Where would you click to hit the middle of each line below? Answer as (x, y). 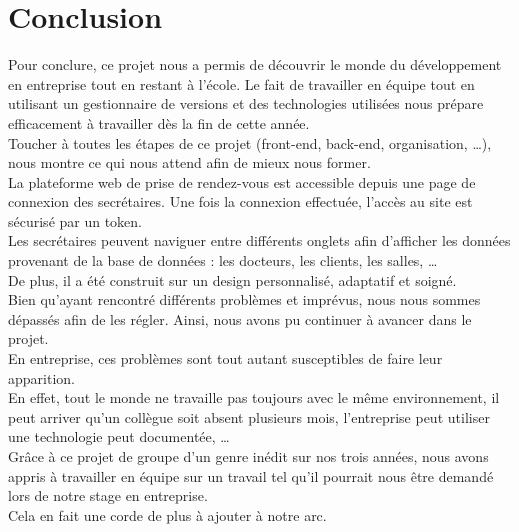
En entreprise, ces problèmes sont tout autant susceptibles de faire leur (225, 358)
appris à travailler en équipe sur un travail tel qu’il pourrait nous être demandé (251, 475)
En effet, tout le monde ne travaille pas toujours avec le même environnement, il (254, 397)
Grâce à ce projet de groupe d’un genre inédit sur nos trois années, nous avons (248, 456)
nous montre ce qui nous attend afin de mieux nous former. (189, 162)
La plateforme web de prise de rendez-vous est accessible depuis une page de (242, 181)
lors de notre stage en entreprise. (108, 495)
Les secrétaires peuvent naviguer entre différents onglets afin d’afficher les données (259, 240)
